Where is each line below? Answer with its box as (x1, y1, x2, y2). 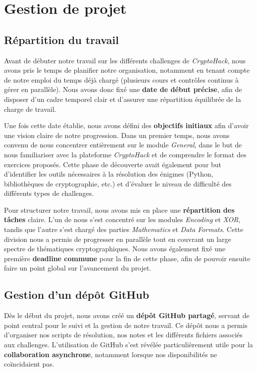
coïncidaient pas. (4, 359, 54, 369)
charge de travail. (4, 103, 56, 114)
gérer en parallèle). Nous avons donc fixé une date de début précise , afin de (4, 84, 242, 94)
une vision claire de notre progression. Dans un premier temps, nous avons (4, 130, 230, 140)
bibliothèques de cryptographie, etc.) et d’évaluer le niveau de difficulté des (4, 178, 232, 188)
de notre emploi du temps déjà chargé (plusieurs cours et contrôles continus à (4, 74, 239, 85)
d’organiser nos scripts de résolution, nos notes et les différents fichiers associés (4, 329, 243, 340)
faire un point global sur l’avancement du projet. (4, 263, 152, 273)
